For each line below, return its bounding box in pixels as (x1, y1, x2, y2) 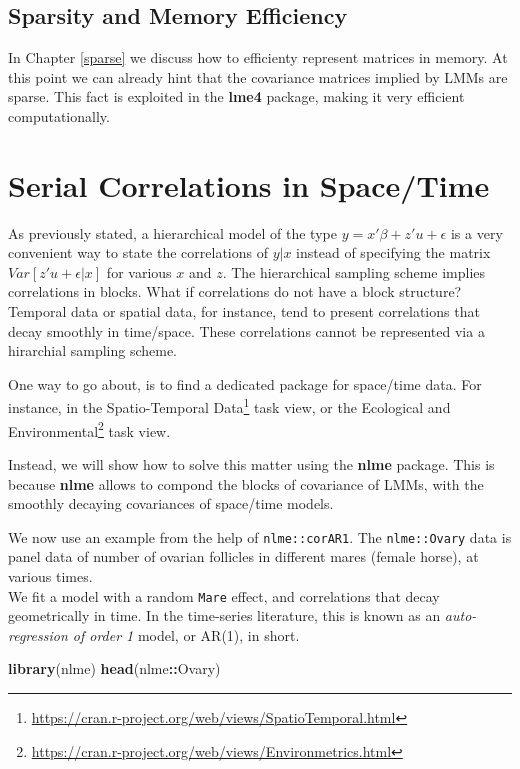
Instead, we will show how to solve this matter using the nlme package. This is (8, 453, 495, 474)
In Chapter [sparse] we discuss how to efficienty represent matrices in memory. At (8, 47, 508, 68)
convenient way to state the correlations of (8, 242, 268, 263)
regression (8, 624, 68, 645)
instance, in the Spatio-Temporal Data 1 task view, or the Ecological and (8, 394, 451, 418)
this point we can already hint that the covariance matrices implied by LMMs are (8, 66, 508, 87)
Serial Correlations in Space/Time (8, 164, 490, 205)
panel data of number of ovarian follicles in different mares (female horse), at (8, 546, 479, 567)
